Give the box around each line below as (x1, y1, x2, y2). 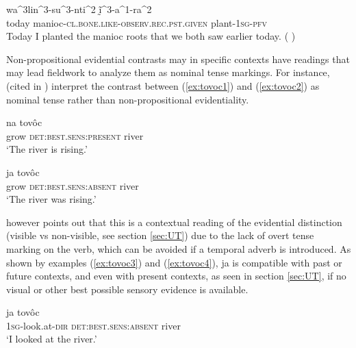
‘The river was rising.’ (6, 192, 97, 206)
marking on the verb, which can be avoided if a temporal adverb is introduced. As (6, 241, 351, 256)
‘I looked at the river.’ (6, 332, 97, 346)
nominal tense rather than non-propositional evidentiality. (6, 92, 249, 106)
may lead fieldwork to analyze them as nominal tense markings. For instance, (6, 65, 330, 79)
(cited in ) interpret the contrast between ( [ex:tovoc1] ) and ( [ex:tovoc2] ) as (6, 78, 320, 92)
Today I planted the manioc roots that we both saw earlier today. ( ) (6, 29, 296, 43)
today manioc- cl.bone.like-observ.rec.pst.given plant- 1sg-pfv (6, 15, 268, 29)
